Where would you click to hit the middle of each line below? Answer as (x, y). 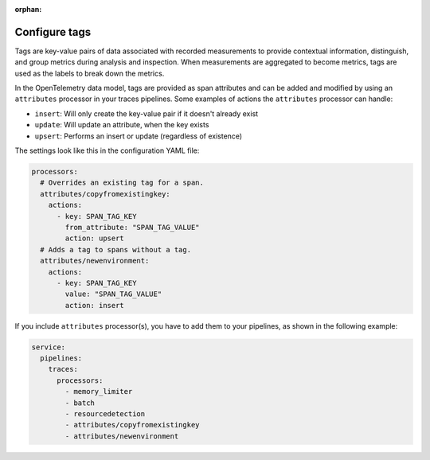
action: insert (95, 305)
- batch (80, 403)
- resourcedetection (105, 414)
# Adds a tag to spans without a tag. (115, 249)
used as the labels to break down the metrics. (90, 73)
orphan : (28, 9)
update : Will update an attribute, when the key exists (122, 125)
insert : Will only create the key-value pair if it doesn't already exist (147, 113)
